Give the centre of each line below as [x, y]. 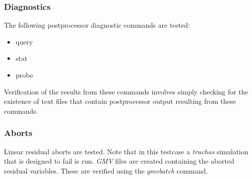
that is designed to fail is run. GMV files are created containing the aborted [119, 161]
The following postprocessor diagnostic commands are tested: [97, 25]
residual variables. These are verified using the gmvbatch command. [106, 170]
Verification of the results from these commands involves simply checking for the [126, 91]
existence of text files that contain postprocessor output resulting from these [120, 101]
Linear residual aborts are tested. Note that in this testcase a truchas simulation [126, 151]
